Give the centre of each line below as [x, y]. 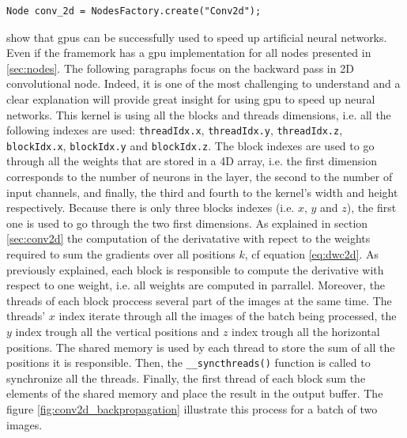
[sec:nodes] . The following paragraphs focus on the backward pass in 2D [180, 68]
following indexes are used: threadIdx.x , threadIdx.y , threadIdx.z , [175, 130]
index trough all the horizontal [306, 331]
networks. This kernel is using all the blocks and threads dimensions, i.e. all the [199, 114]
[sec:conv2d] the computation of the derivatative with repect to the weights [188, 238]
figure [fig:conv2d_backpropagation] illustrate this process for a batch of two [192, 409]
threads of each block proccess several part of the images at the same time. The [199, 300]
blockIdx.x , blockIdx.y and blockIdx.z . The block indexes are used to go [190, 145]
